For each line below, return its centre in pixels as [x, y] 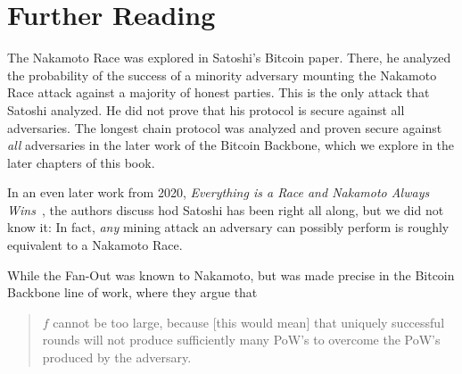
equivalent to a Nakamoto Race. [95, 245]
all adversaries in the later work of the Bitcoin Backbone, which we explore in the [231, 145]
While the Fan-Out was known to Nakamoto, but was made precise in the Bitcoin [231, 274]
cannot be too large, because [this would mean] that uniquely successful [249, 322]
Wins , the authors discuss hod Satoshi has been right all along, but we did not [226, 209]
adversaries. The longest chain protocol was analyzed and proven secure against [225, 127]
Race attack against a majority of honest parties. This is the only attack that [219, 92]
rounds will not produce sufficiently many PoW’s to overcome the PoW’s [241, 340]
